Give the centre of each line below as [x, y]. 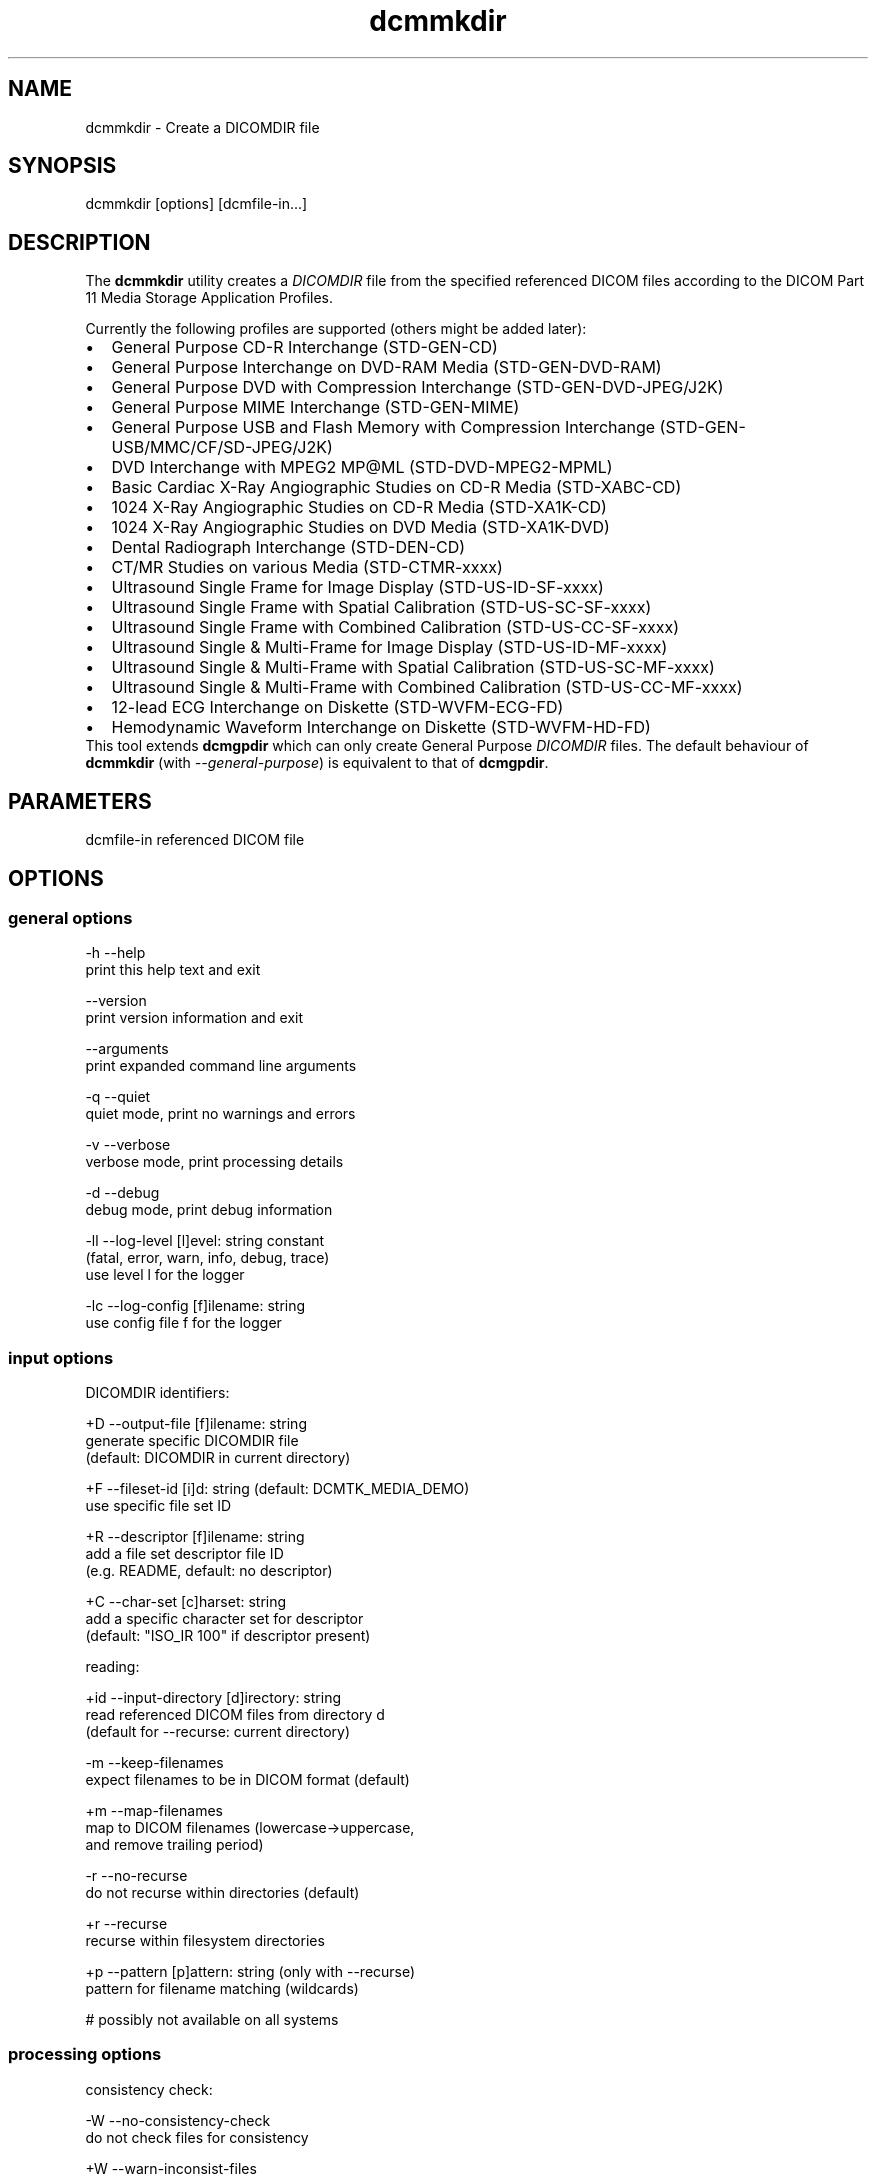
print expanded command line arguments [221, 1066]
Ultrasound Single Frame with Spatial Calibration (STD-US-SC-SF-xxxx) [381, 607]
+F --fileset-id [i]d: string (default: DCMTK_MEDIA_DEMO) [277, 1489]
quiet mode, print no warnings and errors [220, 1114]
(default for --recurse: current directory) [218, 1732]
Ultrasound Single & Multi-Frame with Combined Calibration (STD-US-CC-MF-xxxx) [427, 687]
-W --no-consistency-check [178, 2120]
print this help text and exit [173, 970]
